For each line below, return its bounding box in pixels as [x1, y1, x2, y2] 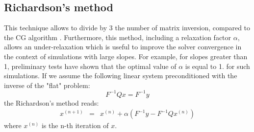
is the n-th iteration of [41, 120, 109, 131]
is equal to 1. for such [185, 61, 250, 71]
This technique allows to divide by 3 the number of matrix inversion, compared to [4, 22, 251, 33]
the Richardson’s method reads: [4, 97, 99, 108]
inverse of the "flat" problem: [4, 80, 90, 90]
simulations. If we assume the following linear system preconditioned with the [4, 70, 237, 81]
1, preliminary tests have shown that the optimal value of [4, 61, 177, 71]
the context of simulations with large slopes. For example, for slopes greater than [4, 51, 248, 61]
